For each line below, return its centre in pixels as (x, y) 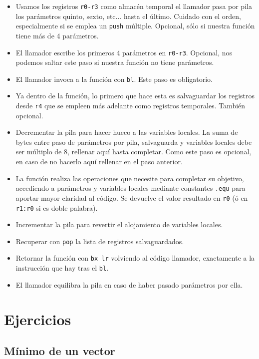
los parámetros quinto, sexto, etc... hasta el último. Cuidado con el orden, (128, 16)
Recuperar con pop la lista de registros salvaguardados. (100, 241)
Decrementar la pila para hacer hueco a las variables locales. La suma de (127, 132)
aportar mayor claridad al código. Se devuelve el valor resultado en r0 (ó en (132, 197)
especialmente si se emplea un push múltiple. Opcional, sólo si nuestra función (135, 26)
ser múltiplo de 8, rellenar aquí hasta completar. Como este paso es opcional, (133, 152)
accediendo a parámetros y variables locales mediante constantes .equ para (130, 188)
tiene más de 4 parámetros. (57, 35)
